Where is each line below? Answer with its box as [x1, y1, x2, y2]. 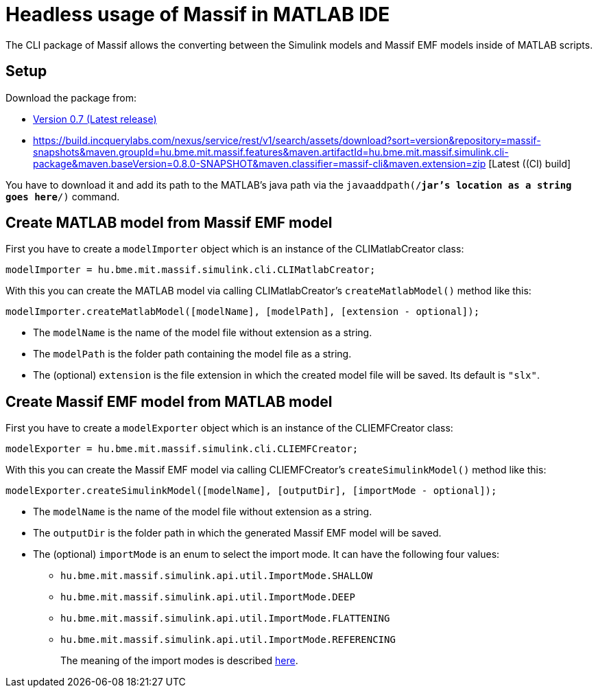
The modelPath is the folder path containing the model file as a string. [33, 348, 352, 360]
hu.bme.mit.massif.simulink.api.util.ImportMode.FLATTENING [60, 613, 390, 624]
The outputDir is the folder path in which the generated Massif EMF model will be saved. [33, 527, 442, 539]
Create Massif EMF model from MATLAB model [5, 392, 333, 410]
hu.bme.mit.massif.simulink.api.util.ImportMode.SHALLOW [60, 570, 373, 582]
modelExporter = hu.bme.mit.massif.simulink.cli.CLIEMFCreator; [5, 443, 359, 455]
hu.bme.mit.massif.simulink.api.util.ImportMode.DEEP [60, 591, 355, 603]
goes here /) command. [5, 190, 120, 202]
